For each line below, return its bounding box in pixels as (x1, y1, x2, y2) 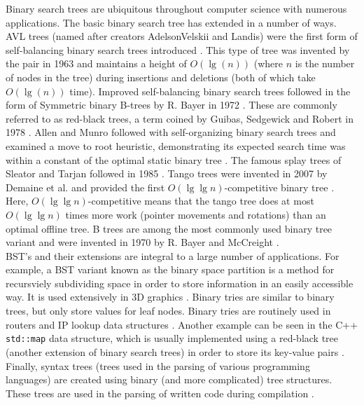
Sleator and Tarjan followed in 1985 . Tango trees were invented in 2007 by (6, 166, 328, 181)
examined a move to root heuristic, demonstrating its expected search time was (6, 138, 346, 153)
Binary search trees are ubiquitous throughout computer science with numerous (6, 1, 347, 15)
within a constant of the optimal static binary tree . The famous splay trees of (6, 152, 342, 167)
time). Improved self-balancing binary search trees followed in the (69, 83, 351, 98)
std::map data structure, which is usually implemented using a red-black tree (6, 331, 339, 345)
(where (253, 56, 283, 71)
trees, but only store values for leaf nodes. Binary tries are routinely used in (6, 303, 331, 318)
